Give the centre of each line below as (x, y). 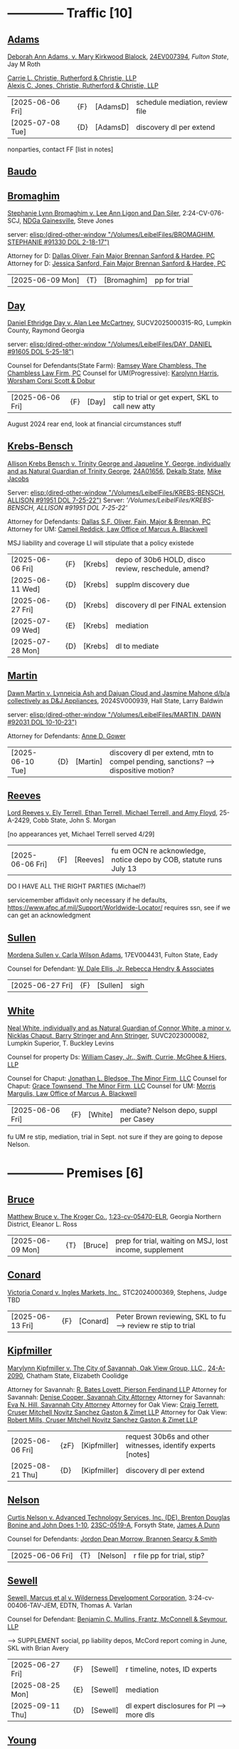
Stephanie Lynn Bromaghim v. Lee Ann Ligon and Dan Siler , (94, 213)
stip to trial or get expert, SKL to (166, 397)
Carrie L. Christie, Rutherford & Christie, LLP (72, 78)
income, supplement (149, 1250)
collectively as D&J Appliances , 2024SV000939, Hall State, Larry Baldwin (115, 700)
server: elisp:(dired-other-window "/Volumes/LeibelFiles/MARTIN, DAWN (115, 714)
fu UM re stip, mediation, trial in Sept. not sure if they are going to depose (115, 1137)
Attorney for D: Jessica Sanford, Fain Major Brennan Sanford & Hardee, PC (117, 264)
